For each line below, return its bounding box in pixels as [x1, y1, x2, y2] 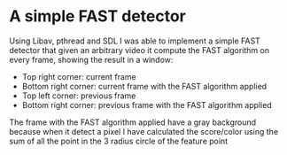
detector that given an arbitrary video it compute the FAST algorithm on [9, 44, 270, 55]
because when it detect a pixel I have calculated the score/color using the [9, 126, 279, 136]
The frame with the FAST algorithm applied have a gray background [9, 117, 257, 128]
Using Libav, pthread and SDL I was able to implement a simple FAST [9, 35, 261, 46]
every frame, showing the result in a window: [9, 54, 174, 65]
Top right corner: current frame [21, 71, 136, 81]
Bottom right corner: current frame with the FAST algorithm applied [21, 81, 268, 91]
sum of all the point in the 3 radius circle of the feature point [9, 136, 229, 146]
